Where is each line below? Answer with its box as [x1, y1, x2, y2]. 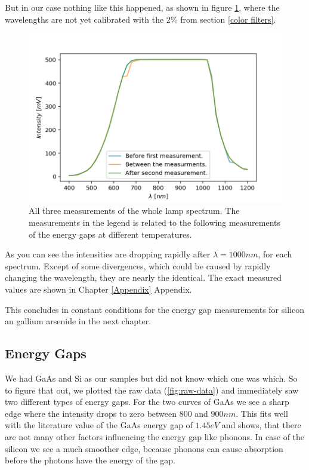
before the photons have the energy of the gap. [5, 454, 175, 466]
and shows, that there [221, 419, 301, 431]
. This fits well [236, 407, 288, 419]
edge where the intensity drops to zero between [5, 407, 177, 419]
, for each [258, 248, 292, 260]
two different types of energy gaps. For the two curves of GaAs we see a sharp [5, 395, 289, 408]
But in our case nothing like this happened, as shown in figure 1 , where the [5, 1, 280, 13]
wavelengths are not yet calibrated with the [5, 13, 164, 25]
